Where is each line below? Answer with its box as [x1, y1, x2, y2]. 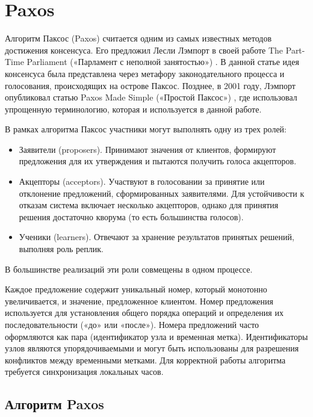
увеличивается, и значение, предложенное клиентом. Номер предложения [5, 294, 274, 307]
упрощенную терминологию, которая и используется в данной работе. [5, 102, 262, 115]
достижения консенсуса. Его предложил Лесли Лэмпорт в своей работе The [5, 43, 284, 56]
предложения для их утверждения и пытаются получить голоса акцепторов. [19, 155, 297, 167]
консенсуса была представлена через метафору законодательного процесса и [5, 67, 285, 79]
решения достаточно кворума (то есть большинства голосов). [19, 210, 244, 223]
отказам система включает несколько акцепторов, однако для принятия [19, 199, 279, 211]
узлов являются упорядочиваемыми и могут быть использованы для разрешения [5, 342, 299, 354]
